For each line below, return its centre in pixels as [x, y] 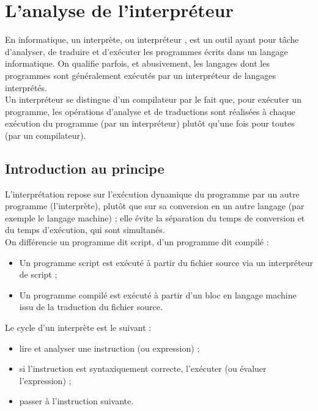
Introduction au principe [85, 168]
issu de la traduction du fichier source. [91, 307]
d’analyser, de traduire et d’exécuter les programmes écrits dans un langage [146, 51]
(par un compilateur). [46, 135]
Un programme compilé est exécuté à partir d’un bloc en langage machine [158, 294]
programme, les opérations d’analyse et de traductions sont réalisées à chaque [150, 111]
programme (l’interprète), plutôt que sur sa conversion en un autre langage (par [155, 206]
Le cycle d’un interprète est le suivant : [78, 328]
